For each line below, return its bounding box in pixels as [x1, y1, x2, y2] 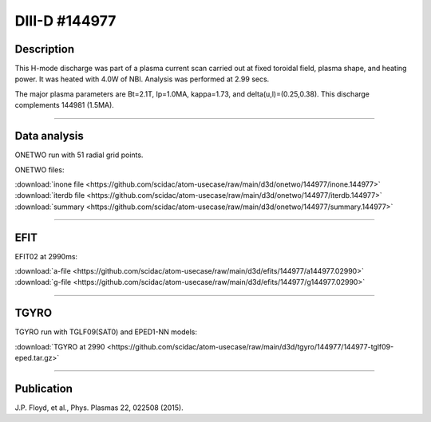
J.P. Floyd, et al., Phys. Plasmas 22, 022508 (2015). [14, 403, 184, 412]
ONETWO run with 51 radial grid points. [14, 150, 144, 160]
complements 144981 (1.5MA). [14, 101, 115, 110]
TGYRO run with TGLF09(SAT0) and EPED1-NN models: [14, 327, 197, 337]
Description [14, 42, 75, 56]
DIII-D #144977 [14, 12, 117, 30]
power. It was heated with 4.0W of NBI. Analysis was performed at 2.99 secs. [14, 74, 270, 84]
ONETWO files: [14, 164, 65, 175]
